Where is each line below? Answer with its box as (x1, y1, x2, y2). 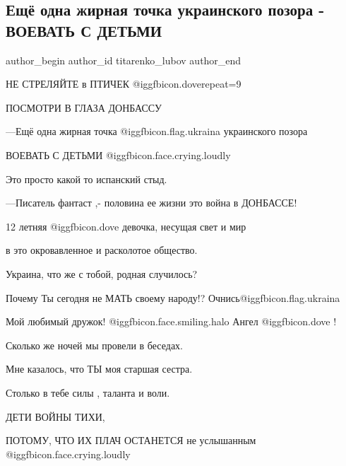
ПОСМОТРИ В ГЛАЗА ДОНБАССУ (6, 100, 162, 115)
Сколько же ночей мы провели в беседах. (6, 337, 183, 352)
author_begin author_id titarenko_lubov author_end (6, 52, 241, 67)
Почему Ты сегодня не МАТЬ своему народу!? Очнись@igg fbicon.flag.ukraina (6, 290, 340, 305)
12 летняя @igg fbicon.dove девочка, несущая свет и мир (6, 219, 246, 233)
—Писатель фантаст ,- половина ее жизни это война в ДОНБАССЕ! (6, 195, 297, 210)
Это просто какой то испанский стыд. (6, 171, 167, 186)
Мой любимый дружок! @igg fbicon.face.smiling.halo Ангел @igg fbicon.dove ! (6, 314, 337, 329)
